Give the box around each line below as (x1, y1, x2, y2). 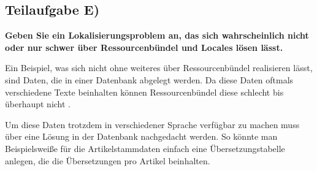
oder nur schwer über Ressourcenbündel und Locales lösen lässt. (5, 40, 283, 53)
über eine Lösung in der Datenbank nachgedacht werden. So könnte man (5, 130, 278, 143)
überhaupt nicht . (5, 97, 71, 110)
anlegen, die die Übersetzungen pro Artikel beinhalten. (5, 154, 210, 167)
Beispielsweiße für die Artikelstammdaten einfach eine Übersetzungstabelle (5, 142, 285, 154)
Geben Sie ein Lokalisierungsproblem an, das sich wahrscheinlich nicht (5, 29, 309, 42)
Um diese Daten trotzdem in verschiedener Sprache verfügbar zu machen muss (5, 118, 300, 131)
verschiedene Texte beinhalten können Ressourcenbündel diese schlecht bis (5, 85, 284, 98)
